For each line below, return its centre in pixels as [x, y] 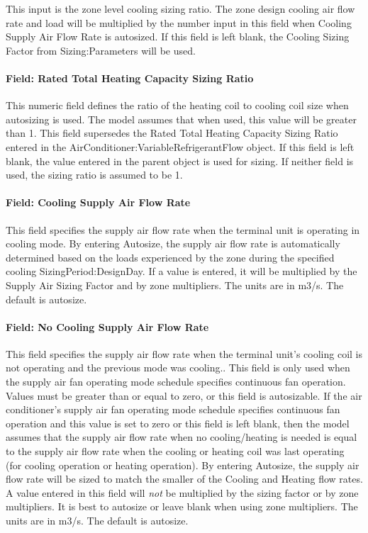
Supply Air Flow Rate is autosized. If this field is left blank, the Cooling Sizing [178, 37]
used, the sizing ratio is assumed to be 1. [94, 175]
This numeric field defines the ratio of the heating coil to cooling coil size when [177, 105]
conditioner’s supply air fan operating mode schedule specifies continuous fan [173, 409]
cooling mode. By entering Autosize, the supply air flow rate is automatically [173, 243]
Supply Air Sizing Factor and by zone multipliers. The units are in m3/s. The [175, 285]
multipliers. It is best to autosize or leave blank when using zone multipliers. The [182, 506]
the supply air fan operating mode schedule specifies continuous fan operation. [176, 382]
